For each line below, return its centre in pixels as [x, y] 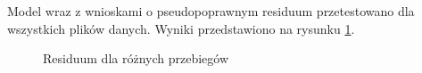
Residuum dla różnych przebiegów [136, 58]
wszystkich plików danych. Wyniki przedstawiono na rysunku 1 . [181, 28]
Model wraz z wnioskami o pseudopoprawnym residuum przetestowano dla [211, 11]
